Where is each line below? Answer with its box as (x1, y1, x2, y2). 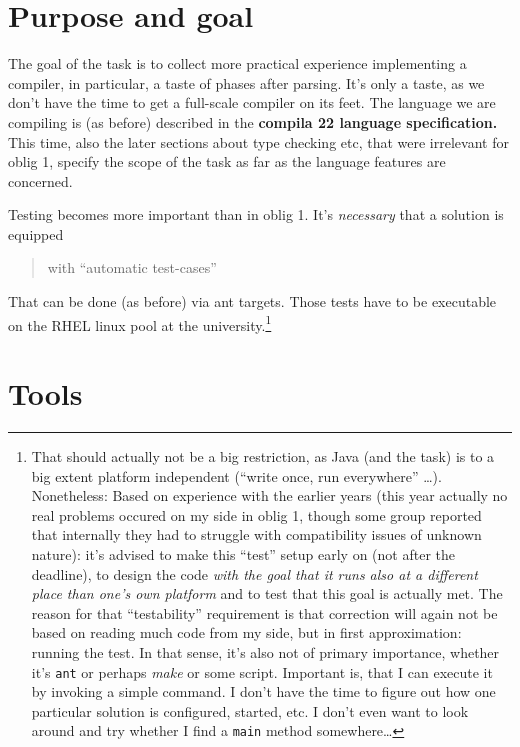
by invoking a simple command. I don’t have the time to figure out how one (31, 681, 496, 702)
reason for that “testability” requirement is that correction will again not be (31, 602, 498, 623)
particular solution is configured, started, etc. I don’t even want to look (31, 700, 469, 721)
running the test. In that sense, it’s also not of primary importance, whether (31, 641, 500, 662)
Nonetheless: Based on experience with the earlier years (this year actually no (31, 485, 508, 506)
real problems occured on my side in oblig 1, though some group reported (31, 504, 482, 525)
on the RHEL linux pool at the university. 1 (8, 311, 272, 335)
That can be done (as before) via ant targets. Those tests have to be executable (8, 291, 497, 312)
